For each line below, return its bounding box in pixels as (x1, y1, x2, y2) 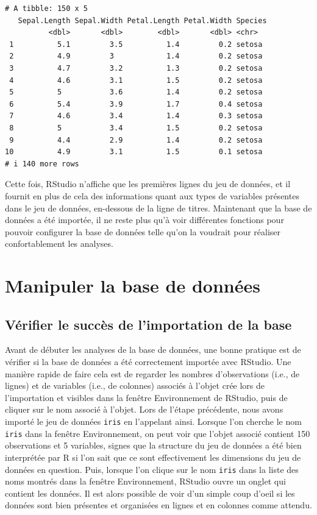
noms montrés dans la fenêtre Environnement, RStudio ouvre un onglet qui (5, 475, 286, 488)
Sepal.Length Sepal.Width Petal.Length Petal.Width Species (18, 16, 267, 25)
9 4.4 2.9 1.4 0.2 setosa (9, 135, 263, 144)
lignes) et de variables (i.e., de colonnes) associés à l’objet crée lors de (5, 379, 265, 392)
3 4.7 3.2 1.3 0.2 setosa (9, 63, 263, 73)
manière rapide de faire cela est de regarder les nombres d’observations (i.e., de (5, 367, 300, 380)
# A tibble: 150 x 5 (5, 4, 88, 13)
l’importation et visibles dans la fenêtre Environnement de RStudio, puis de (5, 391, 288, 403)
